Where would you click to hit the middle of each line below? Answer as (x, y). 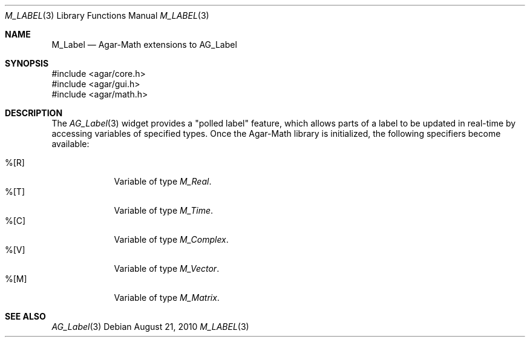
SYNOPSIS (27, 63)
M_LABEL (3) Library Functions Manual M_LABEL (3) (107, 15)
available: (70, 144)
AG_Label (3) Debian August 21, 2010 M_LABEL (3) (150, 327)
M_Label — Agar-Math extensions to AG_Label (144, 44)
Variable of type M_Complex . (171, 239)
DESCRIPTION (34, 113)
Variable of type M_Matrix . (167, 298)
